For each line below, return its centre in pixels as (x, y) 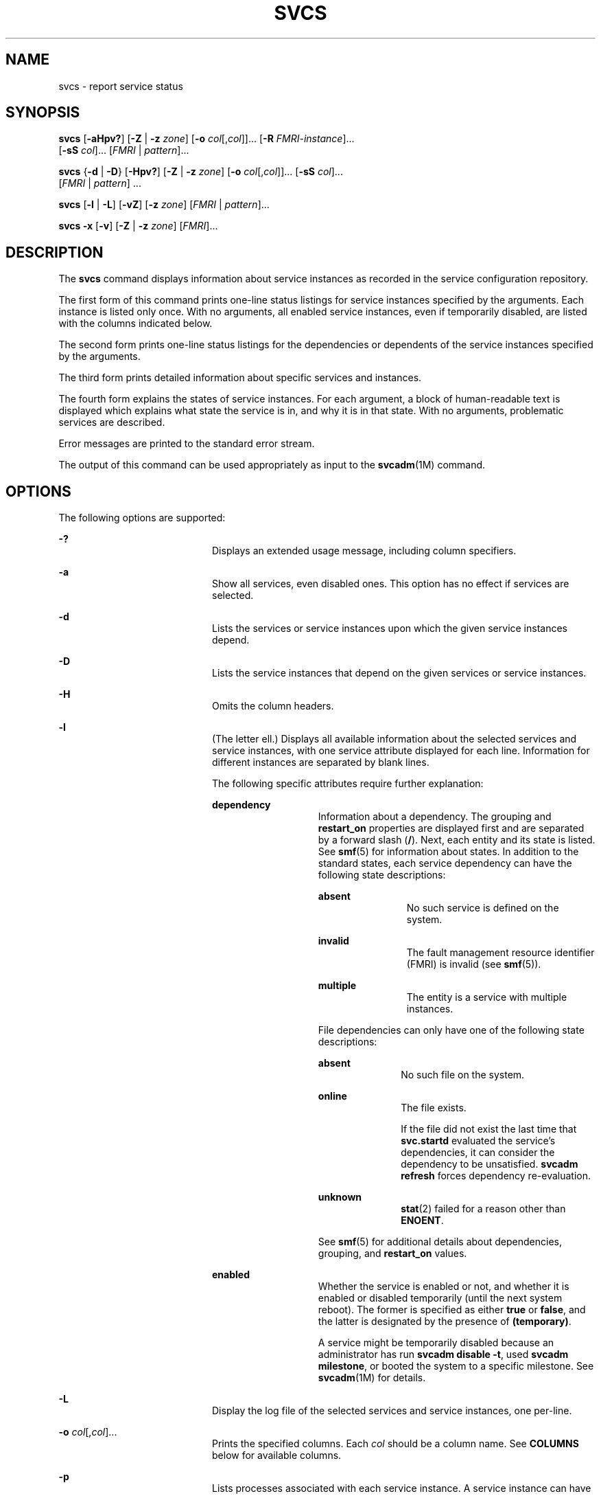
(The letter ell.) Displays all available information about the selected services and (394, 739)
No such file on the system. (463, 1075)
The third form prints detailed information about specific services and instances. (240, 378)
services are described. (112, 422)
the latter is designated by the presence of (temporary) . (445, 1322)
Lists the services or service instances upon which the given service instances (390, 628)
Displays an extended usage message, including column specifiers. (364, 551)
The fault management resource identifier (500, 953)
